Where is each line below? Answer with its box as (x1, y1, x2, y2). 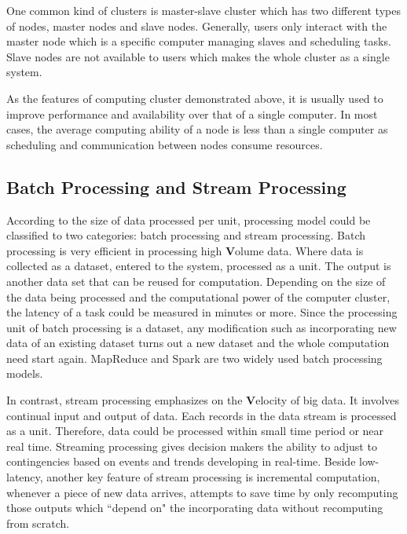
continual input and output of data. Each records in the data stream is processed (6, 407, 397, 423)
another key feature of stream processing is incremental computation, (46, 469, 380, 485)
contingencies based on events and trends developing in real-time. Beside (6, 453, 356, 470)
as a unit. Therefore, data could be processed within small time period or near (6, 422, 384, 439)
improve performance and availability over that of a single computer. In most (6, 105, 378, 122)
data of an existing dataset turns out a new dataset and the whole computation (6, 335, 390, 351)
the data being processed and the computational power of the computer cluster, (6, 288, 390, 305)
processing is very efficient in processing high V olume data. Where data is (6, 242, 364, 258)
